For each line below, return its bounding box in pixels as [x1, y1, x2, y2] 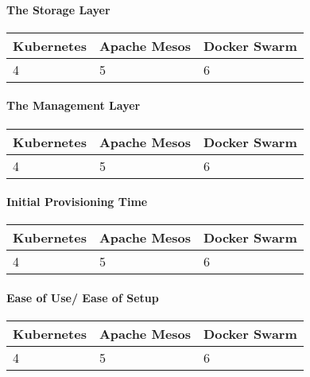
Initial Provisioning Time [6, 193, 148, 210]
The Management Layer [6, 97, 141, 114]
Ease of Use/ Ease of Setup [6, 289, 159, 305]
